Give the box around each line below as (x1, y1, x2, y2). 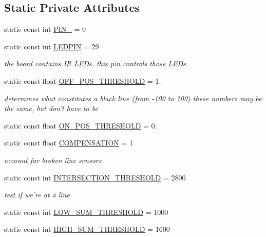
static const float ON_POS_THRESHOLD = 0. (4, 120, 157, 131)
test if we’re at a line (4, 189, 70, 200)
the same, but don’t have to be (4, 103, 98, 114)
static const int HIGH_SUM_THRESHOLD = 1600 (4, 224, 170, 234)
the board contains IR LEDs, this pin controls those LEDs (4, 58, 186, 69)
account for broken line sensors (4, 154, 102, 165)
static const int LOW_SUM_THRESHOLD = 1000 (4, 206, 168, 217)
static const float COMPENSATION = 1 (4, 137, 134, 148)
